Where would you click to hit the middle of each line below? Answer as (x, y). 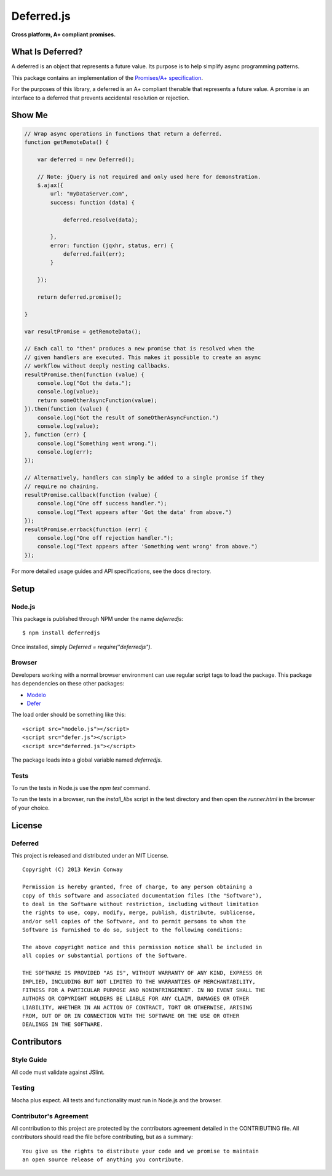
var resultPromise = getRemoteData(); (83, 331)
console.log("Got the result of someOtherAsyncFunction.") (128, 417)
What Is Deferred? (47, 52)
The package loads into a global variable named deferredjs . (87, 760)
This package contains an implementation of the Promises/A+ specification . (107, 77)
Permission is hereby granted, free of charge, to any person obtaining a (137, 887)
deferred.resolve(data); (101, 219)
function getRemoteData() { (66, 142)
